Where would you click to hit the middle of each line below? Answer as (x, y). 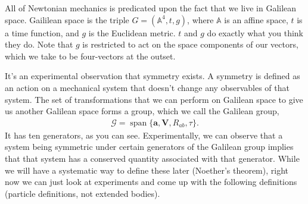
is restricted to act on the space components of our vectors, (190, 44)
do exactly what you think (255, 32)
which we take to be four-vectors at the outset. (90, 56)
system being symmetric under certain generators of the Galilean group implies (149, 147)
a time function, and (42, 32)
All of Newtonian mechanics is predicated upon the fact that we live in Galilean (151, 8)
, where (200, 19)
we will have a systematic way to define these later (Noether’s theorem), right (147, 170)
